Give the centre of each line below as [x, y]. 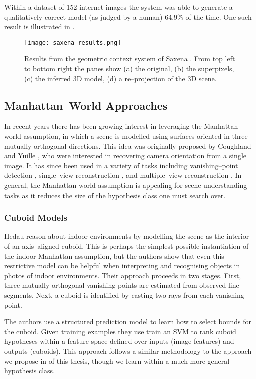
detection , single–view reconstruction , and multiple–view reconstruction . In [123, 175]
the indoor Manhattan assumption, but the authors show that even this [114, 255]
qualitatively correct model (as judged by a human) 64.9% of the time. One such [128, 16]
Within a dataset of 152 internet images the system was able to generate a [118, 7]
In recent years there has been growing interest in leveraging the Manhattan [121, 126]
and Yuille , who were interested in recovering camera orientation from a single [125, 156]
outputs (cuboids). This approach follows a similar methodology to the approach [128, 351]
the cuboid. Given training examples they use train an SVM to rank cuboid [120, 331]
